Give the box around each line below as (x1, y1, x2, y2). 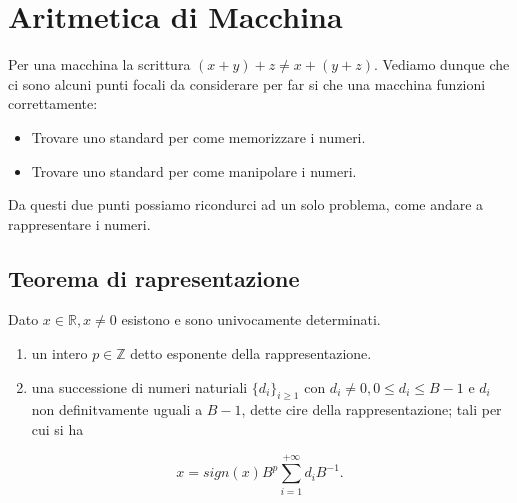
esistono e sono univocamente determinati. (121, 309, 381, 330)
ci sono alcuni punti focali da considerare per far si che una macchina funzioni (8, 73, 486, 94)
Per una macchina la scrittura (8, 54, 191, 75)
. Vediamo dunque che (373, 54, 510, 75)
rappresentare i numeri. (8, 213, 151, 234)
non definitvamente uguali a (31, 399, 203, 420)
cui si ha (31, 419, 84, 440)
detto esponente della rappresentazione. (130, 343, 372, 364)
